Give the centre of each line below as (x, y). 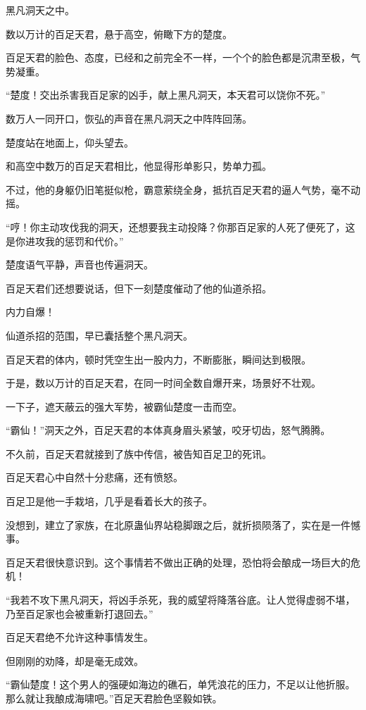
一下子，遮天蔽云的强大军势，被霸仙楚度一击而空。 (124, 406)
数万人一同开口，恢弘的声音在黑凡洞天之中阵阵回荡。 (129, 118)
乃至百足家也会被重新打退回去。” (80, 613)
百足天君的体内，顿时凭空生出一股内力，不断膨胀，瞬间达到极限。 (158, 359)
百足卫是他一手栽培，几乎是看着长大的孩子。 (109, 501)
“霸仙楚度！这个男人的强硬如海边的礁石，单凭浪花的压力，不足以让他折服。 (181, 684)
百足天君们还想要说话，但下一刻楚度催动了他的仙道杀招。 (139, 288)
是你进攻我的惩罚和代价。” (65, 241)
